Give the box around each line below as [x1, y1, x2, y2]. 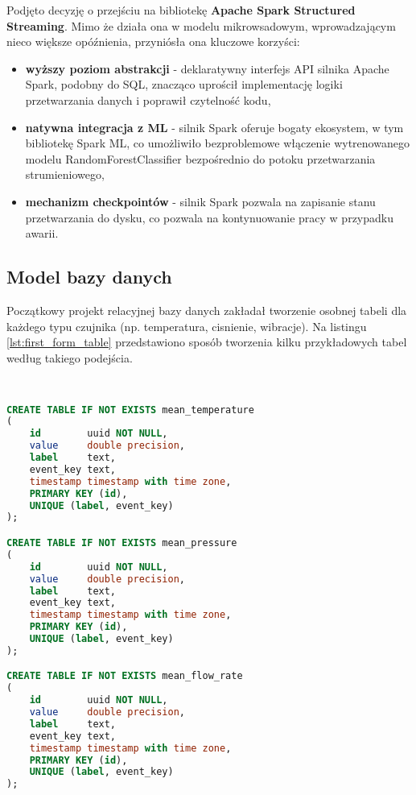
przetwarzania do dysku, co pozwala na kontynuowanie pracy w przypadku [25, 209, 393, 226]
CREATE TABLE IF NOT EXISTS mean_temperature [6, 404, 254, 416]
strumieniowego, [25, 166, 105, 183]
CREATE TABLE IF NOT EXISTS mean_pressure [6, 537, 237, 549]
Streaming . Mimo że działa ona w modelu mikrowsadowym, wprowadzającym [6, 17, 396, 34]
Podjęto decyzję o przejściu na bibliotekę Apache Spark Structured [6, 2, 356, 18]
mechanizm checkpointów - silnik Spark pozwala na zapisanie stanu [25, 193, 376, 209]
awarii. [25, 225, 59, 242]
